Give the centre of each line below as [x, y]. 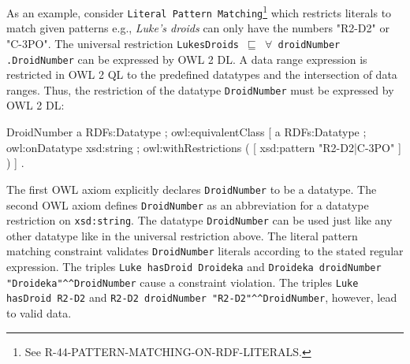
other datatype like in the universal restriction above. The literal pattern [182, 235]
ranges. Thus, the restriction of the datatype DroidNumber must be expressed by [200, 89]
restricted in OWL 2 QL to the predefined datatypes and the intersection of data [202, 74]
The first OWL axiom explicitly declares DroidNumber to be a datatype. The [192, 189]
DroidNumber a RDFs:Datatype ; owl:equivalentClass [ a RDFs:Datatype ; [186, 132]
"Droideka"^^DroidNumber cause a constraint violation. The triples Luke [183, 282]
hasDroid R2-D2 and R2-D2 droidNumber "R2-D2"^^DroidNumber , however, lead [202, 297]
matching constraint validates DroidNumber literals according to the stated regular [205, 251]
